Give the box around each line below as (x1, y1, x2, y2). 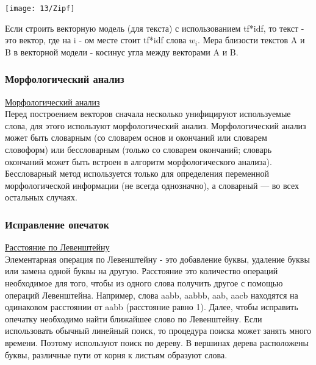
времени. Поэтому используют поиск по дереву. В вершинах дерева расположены (5, 336, 309, 349)
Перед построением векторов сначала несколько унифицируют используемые (5, 107, 291, 120)
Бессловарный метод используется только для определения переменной (5, 167, 270, 180)
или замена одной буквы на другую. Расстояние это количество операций (5, 264, 278, 277)
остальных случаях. (5, 191, 77, 204)
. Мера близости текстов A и (198, 34, 305, 46)
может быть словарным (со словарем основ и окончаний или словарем (5, 131, 267, 144)
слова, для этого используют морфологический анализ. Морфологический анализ (5, 119, 306, 132)
